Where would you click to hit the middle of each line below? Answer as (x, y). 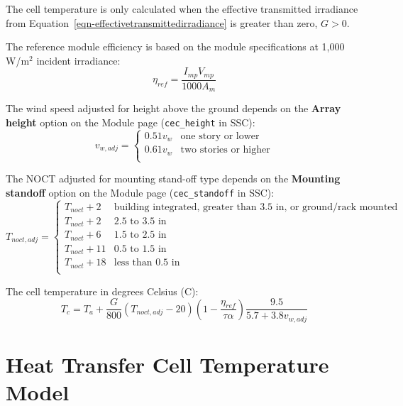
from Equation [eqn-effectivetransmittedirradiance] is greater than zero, (162, 22)
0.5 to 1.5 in (140, 249)
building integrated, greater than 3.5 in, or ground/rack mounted (256, 207)
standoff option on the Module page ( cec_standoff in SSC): (140, 192)
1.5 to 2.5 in (140, 235)
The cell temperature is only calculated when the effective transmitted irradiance (182, 9)
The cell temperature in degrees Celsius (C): (102, 291)
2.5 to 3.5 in (140, 221)
